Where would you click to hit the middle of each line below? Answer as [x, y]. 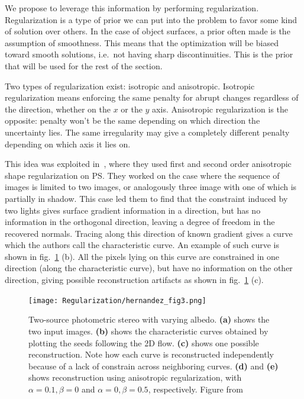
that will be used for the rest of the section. [84, 65]
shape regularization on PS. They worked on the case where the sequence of [142, 175]
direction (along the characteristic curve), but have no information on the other [149, 268]
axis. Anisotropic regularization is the [220, 109]
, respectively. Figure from [195, 389]
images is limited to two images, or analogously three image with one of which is [151, 187]
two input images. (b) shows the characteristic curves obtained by [148, 331]
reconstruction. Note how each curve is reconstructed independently [151, 354]
